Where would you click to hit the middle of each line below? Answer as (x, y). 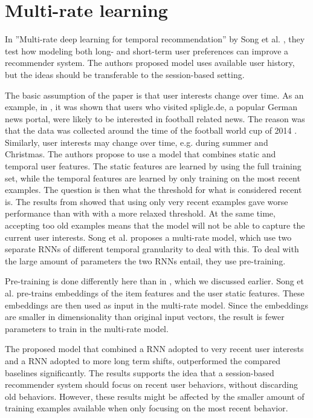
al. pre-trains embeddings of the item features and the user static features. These (155, 293)
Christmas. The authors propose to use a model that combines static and (140, 154)
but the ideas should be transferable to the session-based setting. (125, 74)
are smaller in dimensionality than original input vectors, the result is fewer (145, 317)
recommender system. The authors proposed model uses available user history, (150, 63)
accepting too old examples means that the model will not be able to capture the (155, 225)
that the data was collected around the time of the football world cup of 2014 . (151, 130)
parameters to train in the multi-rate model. (87, 328)
